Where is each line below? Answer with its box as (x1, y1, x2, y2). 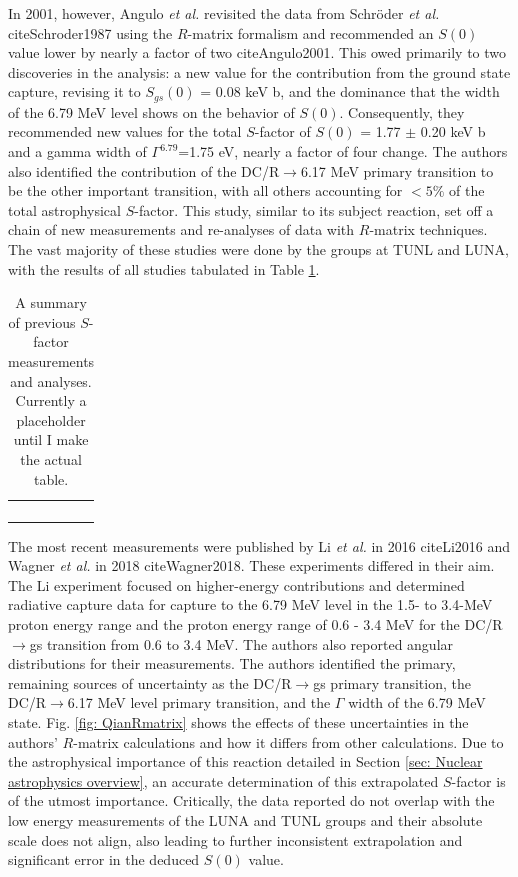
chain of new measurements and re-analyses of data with (8, 219, 355, 240)
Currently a (15, 390, 87, 411)
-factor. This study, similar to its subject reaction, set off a (134, 199, 494, 220)
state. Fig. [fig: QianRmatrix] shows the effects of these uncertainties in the (8, 711, 469, 732)
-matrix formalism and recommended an (187, 22, 434, 43)
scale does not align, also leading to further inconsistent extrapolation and (8, 829, 463, 850)
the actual (20, 448, 82, 469)
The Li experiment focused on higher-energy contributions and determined (8, 574, 465, 595)
